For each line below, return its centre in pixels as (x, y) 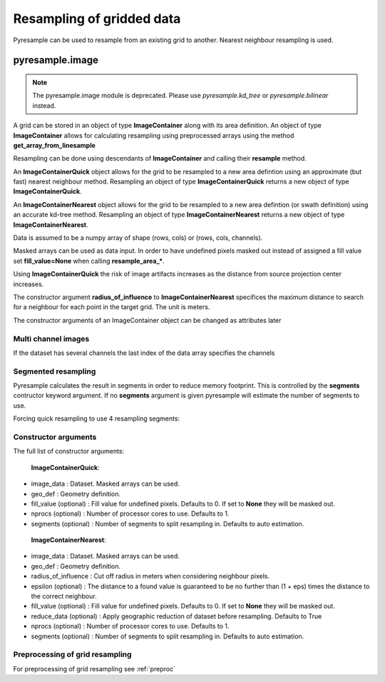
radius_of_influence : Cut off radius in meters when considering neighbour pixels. (150, 576)
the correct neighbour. (64, 596)
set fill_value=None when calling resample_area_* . (89, 261)
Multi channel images (51, 339)
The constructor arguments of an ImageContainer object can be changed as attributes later (147, 320)
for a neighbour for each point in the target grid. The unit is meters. (112, 307)
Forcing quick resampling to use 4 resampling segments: (97, 418)
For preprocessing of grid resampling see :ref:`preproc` (94, 668)
